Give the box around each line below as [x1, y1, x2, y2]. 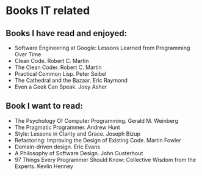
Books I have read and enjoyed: [5, 28, 128, 38]
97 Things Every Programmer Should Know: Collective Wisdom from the [14, 156, 197, 163]
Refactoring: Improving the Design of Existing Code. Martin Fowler [14, 136, 181, 144]
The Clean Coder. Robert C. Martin [14, 64, 102, 71]
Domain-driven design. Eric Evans [14, 143, 101, 150]
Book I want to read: [5, 101, 83, 111]
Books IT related [5, 4, 90, 18]
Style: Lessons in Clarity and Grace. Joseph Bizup [14, 130, 141, 137]
